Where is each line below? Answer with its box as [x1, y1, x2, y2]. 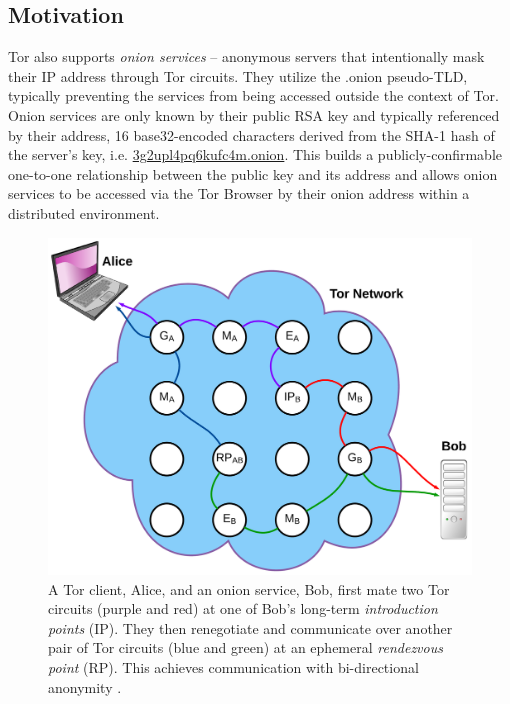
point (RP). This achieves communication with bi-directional [48, 656, 419, 677]
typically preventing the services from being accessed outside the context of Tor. [8, 85, 499, 106]
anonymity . [48, 676, 122, 697]
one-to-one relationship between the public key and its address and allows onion [8, 163, 498, 184]
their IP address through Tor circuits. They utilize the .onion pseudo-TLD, [8, 65, 468, 86]
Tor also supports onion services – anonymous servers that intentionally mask [8, 46, 485, 67]
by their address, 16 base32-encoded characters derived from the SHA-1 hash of [8, 124, 495, 145]
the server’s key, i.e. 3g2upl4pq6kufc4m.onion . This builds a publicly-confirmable [8, 144, 502, 165]
